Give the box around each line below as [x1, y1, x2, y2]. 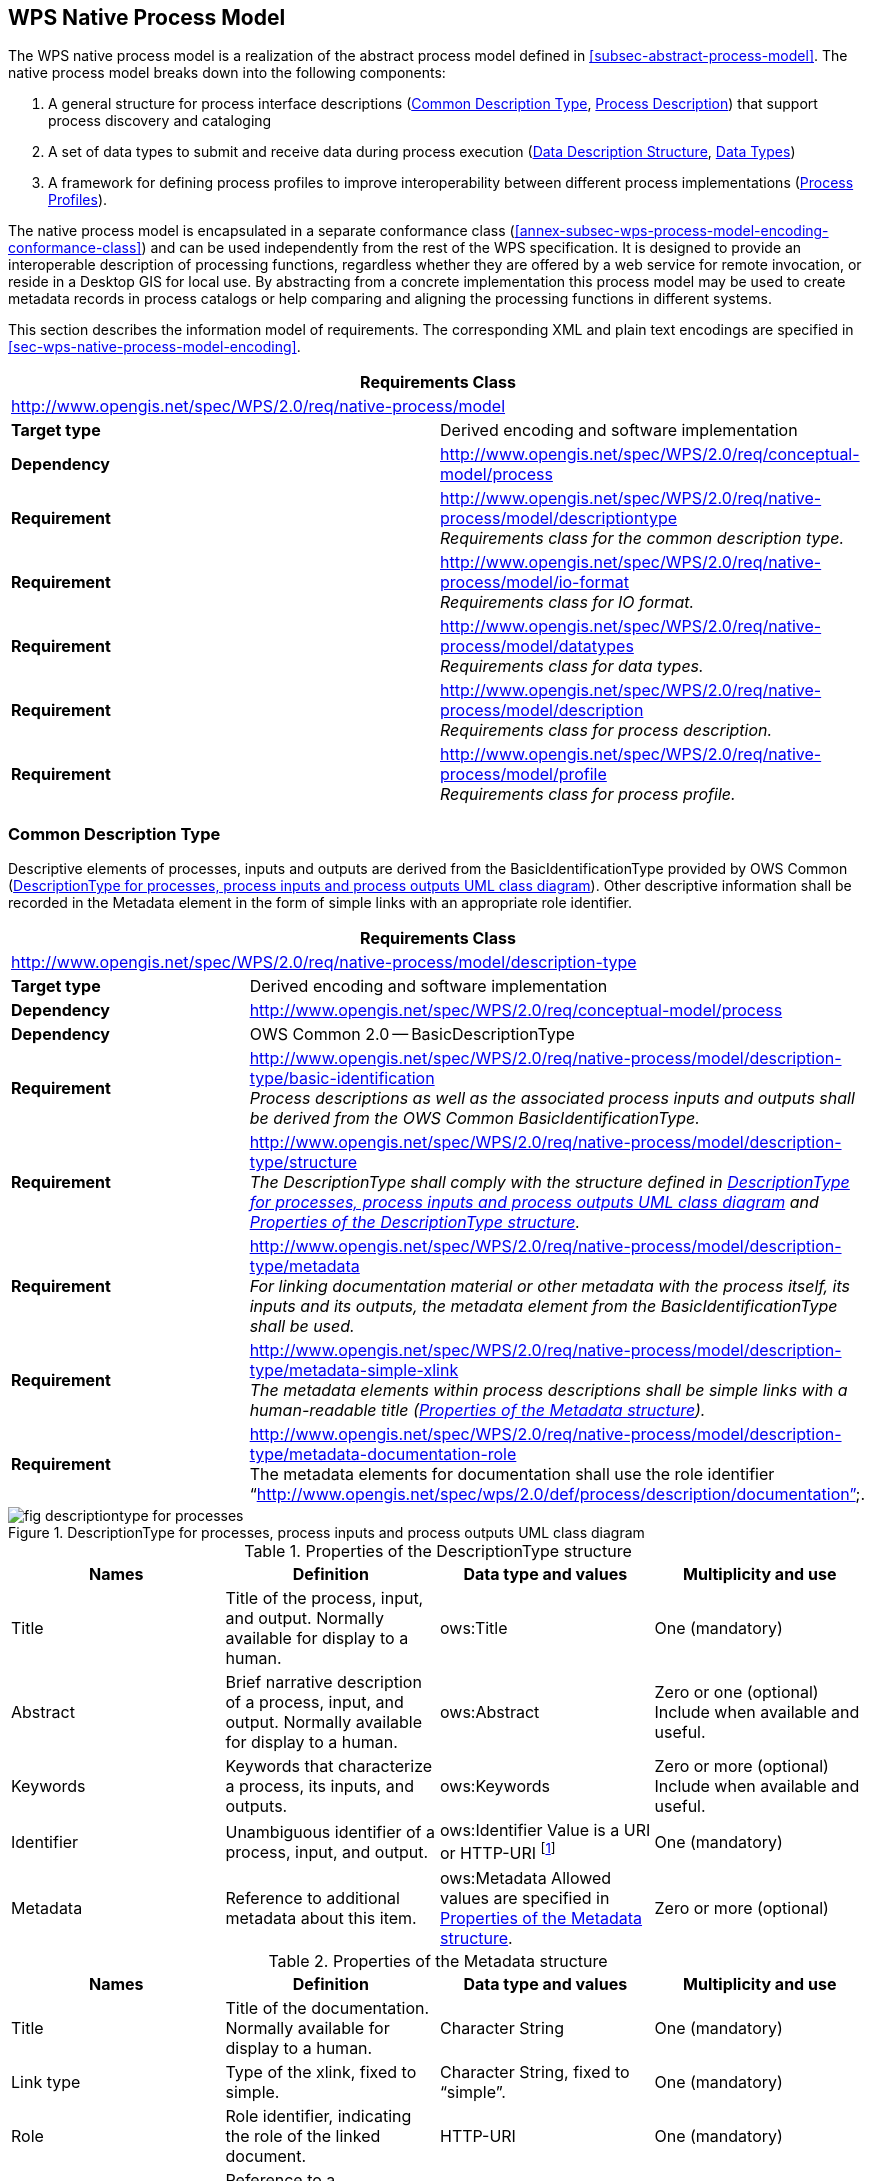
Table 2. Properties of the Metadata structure [268, 1950, 608, 1971]
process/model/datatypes [440, 636, 634, 657]
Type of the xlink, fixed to [225, 2061, 417, 2082]
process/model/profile [440, 764, 607, 785]
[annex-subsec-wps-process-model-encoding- [514, 222, 829, 240]
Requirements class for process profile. [440, 784, 736, 805]
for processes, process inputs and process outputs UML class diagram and [249, 1192, 819, 1213]
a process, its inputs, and [225, 1776, 414, 1797]
